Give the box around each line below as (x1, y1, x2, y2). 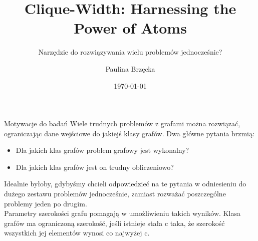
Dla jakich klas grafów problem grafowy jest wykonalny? (16, 145, 189, 155)
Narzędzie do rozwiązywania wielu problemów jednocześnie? (38, 47, 222, 57)
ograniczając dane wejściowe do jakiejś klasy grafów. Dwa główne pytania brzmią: (4, 128, 254, 138)
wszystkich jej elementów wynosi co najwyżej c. (4, 227, 150, 238)
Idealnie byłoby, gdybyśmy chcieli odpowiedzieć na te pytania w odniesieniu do (4, 178, 246, 189)
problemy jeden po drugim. (4, 198, 87, 208)
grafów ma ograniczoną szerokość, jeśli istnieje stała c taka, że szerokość (4, 217, 225, 228)
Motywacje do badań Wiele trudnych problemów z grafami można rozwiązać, (4, 118, 240, 129)
